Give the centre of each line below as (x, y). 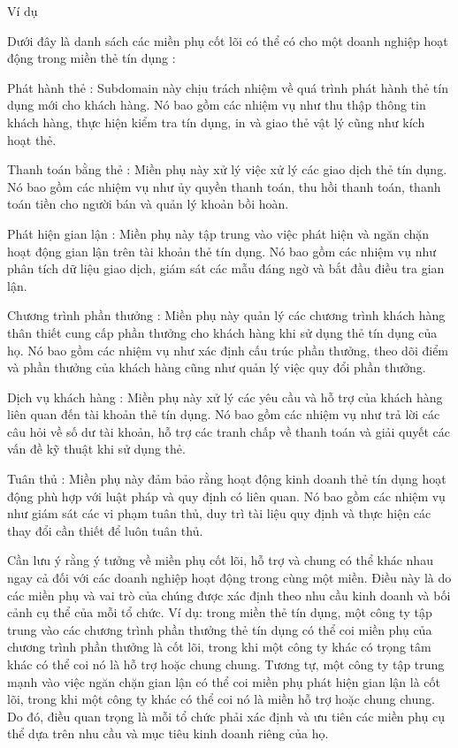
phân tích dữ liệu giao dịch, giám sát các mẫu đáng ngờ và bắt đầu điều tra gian (226, 268)
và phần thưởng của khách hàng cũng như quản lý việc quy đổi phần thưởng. (217, 367)
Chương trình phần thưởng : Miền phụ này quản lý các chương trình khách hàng (226, 315)
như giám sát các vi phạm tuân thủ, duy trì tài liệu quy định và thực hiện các (219, 513)
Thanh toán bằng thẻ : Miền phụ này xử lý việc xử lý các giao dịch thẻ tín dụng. (227, 169)
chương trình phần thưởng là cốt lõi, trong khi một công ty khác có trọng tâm (219, 647)
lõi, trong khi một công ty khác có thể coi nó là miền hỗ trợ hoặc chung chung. (221, 699)
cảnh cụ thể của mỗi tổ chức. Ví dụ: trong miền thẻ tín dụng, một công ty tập (220, 612)
